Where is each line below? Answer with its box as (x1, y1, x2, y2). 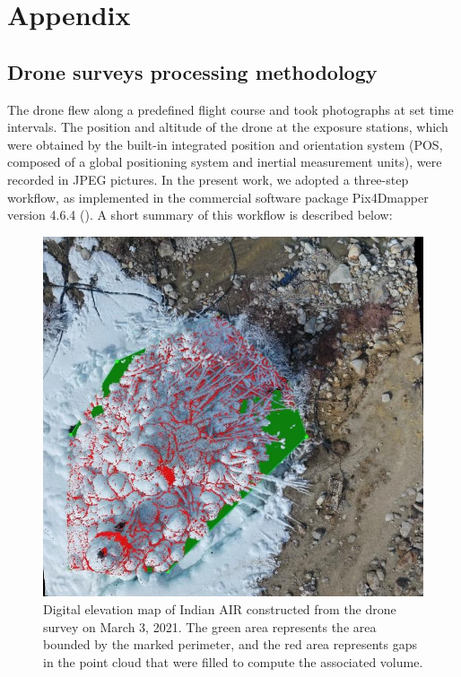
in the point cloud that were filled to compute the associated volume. (43, 652, 423, 671)
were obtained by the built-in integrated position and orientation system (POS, (7, 135, 443, 153)
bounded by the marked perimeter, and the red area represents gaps (43, 635, 418, 654)
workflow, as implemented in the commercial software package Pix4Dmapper (7, 187, 429, 206)
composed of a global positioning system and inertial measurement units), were (7, 152, 442, 171)
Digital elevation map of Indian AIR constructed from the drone (43, 599, 396, 618)
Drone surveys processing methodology (7, 57, 378, 85)
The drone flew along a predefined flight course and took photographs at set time (7, 100, 454, 118)
